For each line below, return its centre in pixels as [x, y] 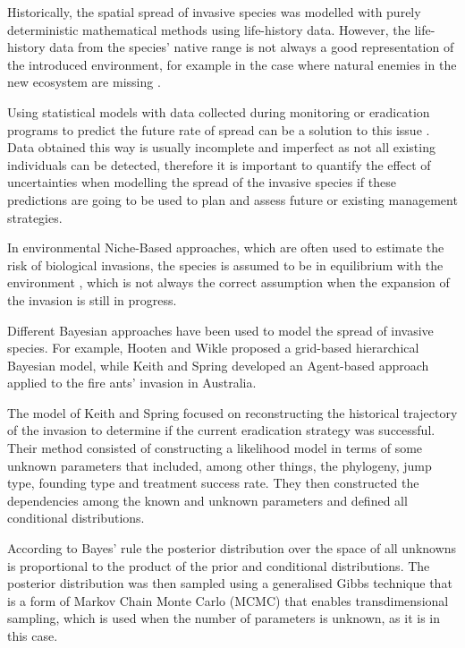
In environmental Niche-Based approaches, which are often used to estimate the [226, 247]
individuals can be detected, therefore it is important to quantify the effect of [219, 164]
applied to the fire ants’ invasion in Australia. [132, 383]
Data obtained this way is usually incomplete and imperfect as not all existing [221, 147]
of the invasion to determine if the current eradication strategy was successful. [221, 430]
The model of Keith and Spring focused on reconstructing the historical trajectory [232, 412]
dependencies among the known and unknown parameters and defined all [207, 500]
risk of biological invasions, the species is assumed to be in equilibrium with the [225, 264]
